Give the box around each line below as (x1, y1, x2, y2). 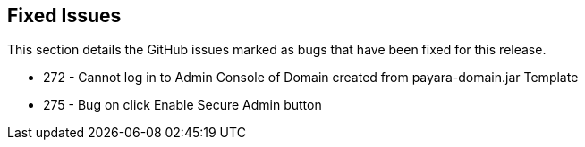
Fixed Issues (7, 4, 122, 27)
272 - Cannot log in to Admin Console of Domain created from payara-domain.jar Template (43, 69, 579, 86)
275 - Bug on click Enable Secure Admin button (43, 97, 322, 113)
